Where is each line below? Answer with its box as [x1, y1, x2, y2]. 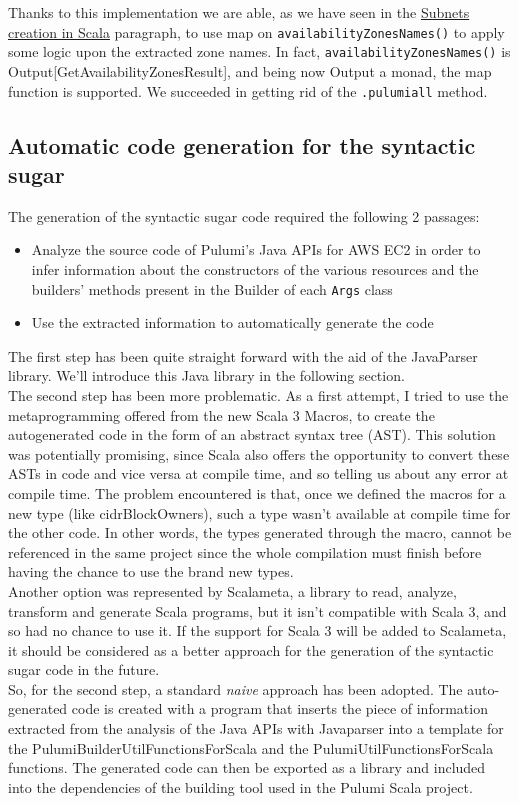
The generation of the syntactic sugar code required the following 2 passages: [8, 205, 480, 226]
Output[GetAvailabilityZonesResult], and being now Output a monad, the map [8, 60, 492, 81]
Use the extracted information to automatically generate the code [31, 312, 434, 333]
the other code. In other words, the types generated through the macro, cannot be [8, 522, 512, 543]
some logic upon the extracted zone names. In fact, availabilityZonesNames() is [8, 41, 511, 62]
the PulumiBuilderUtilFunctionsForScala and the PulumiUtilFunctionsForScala [8, 737, 494, 758]
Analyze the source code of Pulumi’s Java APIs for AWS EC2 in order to [31, 239, 481, 260]
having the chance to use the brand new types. [8, 561, 294, 582]
